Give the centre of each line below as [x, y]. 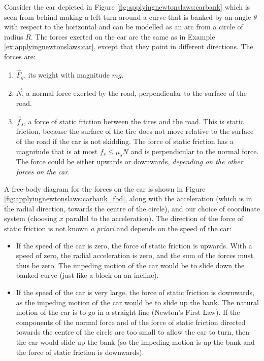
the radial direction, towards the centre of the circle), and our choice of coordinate [132, 208]
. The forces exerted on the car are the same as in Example [123, 36]
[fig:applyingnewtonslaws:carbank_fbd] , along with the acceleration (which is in [128, 198]
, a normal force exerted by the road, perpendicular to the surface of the [134, 93]
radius [14, 36]
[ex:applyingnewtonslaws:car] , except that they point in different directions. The [129, 46]
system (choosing [31, 218]
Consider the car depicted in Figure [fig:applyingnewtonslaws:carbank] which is [127, 7]
